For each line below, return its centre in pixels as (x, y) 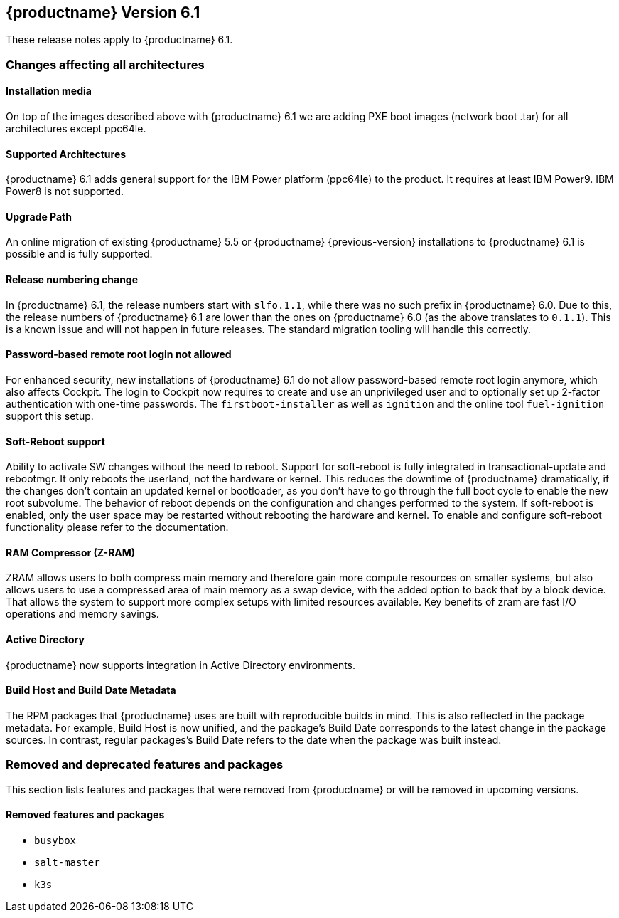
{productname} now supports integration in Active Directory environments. (181, 665)
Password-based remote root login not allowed (119, 354)
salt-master (67, 862)
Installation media (49, 91)
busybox (55, 840)
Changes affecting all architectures (105, 64)
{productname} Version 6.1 (103, 12)
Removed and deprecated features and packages (145, 765)
